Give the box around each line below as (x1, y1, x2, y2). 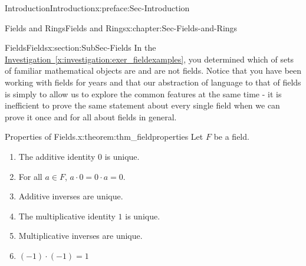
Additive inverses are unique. (18, 190, 123, 202)
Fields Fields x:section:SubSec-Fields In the (5, 41, 156, 54)
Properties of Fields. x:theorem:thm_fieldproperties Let (5, 130, 203, 143)
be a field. (213, 130, 249, 143)
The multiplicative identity (18, 209, 116, 222)
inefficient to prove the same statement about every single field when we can (5, 99, 280, 111)
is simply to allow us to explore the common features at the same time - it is (5, 87, 282, 100)
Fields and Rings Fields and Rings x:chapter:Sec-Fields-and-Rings (5, 21, 238, 34)
